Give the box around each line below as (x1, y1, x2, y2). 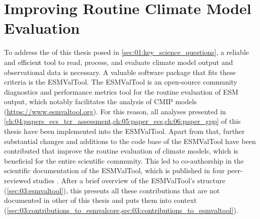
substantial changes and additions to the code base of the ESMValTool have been (4, 135, 256, 146)
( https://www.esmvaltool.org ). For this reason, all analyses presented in (4, 106, 226, 116)
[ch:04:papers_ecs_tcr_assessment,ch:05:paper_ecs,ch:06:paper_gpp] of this (4, 116, 241, 126)
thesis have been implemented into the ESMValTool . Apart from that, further (4, 126, 245, 136)
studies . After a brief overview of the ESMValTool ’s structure (33, 175, 226, 186)
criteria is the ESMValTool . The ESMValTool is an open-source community (4, 77, 238, 87)
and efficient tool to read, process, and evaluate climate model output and (4, 56, 233, 67)
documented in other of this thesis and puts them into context (4, 195, 197, 205)
